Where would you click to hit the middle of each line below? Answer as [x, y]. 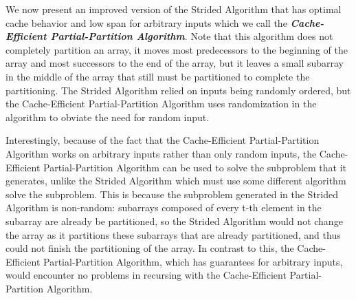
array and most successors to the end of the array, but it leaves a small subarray [175, 63]
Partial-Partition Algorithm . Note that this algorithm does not [192, 36]
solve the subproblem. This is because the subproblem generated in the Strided [172, 194]
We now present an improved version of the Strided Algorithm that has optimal [174, 9]
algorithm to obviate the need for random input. [108, 117]
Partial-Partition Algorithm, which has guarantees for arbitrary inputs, [193, 261]
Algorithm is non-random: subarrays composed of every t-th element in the [164, 207]
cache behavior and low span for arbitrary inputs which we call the [146, 22]
